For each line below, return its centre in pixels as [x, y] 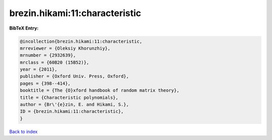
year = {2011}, [39, 69]
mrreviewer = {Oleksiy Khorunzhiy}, [65, 48]
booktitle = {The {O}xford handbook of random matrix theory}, [100, 91]
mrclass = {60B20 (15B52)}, [54, 62]
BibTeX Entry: [24, 28]
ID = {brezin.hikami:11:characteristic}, [72, 111]
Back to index [23, 131]
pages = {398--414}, [45, 83]
